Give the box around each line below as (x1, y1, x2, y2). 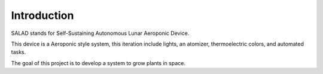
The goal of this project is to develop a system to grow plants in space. (11, 59, 185, 66)
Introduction (11, 9, 74, 22)
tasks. (11, 49, 26, 56)
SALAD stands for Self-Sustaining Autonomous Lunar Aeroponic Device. (11, 30, 190, 37)
